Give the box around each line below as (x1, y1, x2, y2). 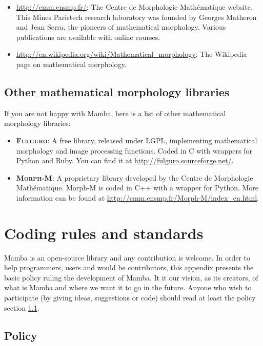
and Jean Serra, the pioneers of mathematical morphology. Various (16, 21, 226, 32)
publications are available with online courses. (16, 31, 160, 42)
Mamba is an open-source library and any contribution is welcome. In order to (4, 252, 250, 263)
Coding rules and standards (4, 222, 204, 243)
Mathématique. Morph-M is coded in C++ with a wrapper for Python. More (16, 182, 259, 193)
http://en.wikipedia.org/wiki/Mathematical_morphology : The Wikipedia (16, 49, 247, 59)
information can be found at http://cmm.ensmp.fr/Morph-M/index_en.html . (16, 192, 259, 203)
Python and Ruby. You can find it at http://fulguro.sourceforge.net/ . (16, 155, 234, 166)
